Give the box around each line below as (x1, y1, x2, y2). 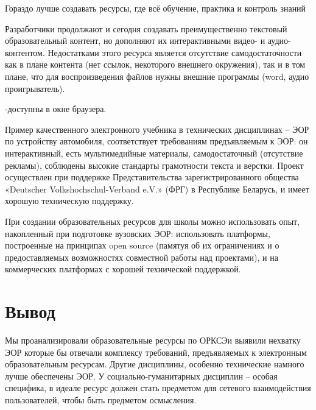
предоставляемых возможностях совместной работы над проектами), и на (5, 250, 278, 263)
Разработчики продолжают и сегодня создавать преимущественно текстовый (5, 22, 287, 35)
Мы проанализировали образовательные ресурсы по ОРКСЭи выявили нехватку (5, 334, 301, 346)
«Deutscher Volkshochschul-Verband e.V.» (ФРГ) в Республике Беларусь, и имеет (5, 182, 309, 195)
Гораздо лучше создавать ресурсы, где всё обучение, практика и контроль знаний (5, 2, 306, 14)
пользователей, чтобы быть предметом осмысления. (5, 393, 197, 406)
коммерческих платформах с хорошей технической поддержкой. (5, 263, 241, 275)
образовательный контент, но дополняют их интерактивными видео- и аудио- (5, 34, 291, 47)
